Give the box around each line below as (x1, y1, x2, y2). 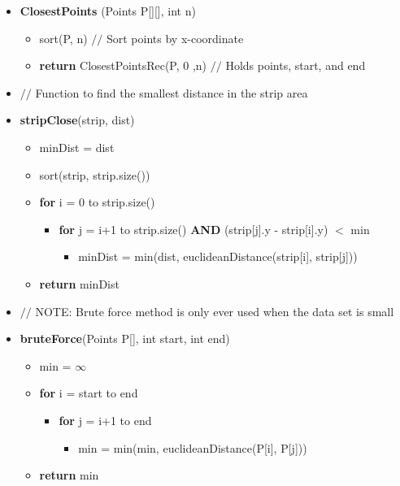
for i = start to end (39, 384, 138, 401)
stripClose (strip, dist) (20, 111, 135, 128)
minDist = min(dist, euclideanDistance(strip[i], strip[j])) (78, 248, 358, 265)
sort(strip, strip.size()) (39, 166, 150, 183)
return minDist (39, 275, 120, 292)
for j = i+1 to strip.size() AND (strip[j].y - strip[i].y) (59, 220, 328, 237)
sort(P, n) (39, 29, 88, 46)
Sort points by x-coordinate (106, 29, 244, 46)
